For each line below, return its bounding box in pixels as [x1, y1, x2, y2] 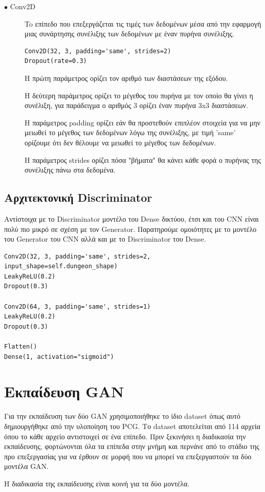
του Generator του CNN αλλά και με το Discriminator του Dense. [4, 233, 206, 244]
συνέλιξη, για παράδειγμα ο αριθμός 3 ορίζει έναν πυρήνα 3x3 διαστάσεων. [25, 100, 248, 111]
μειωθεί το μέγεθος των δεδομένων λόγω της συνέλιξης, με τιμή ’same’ [25, 127, 236, 138]
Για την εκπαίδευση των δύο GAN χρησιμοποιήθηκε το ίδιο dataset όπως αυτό [4, 411, 240, 421]
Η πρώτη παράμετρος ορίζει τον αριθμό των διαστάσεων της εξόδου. [25, 72, 228, 83]
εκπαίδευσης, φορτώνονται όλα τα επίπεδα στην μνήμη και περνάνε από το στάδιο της [4, 441, 259, 452]
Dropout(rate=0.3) [25, 57, 87, 65]
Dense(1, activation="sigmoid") [4, 353, 114, 360]
